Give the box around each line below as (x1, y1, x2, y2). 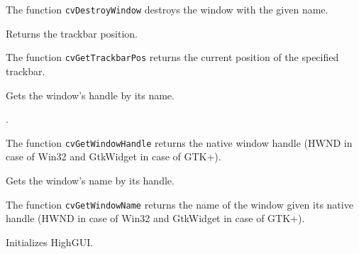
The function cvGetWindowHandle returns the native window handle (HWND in (6, 135, 353, 150)
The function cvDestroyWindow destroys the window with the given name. (6, 2, 328, 16)
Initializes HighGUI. (6, 234, 94, 249)
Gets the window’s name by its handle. (6, 172, 175, 187)
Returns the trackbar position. (6, 26, 138, 40)
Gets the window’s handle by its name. (6, 87, 175, 102)
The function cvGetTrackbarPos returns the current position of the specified (6, 50, 339, 65)
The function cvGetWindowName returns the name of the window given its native (6, 197, 353, 211)
